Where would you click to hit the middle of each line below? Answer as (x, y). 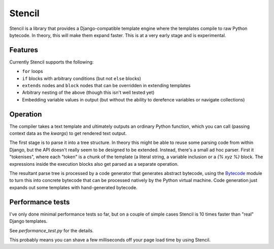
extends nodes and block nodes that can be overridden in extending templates (106, 86)
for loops (32, 72)
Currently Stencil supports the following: (52, 62)
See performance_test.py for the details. (52, 230)
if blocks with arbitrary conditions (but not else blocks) (82, 78)
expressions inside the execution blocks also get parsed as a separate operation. (94, 164)
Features (24, 50)
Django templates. (28, 221)
